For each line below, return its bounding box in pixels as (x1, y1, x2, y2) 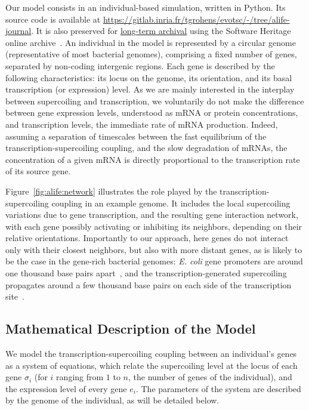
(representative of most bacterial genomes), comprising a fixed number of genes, (5, 48, 297, 60)
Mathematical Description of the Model (5, 319, 256, 338)
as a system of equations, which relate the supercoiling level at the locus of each (5, 359, 298, 371)
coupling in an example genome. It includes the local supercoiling (51, 196, 291, 209)
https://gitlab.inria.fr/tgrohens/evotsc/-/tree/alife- (103, 13, 290, 25)
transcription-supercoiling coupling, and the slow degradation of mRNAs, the (5, 141, 288, 154)
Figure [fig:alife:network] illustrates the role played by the (5, 184, 217, 197)
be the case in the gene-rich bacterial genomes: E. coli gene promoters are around (5, 255, 303, 267)
